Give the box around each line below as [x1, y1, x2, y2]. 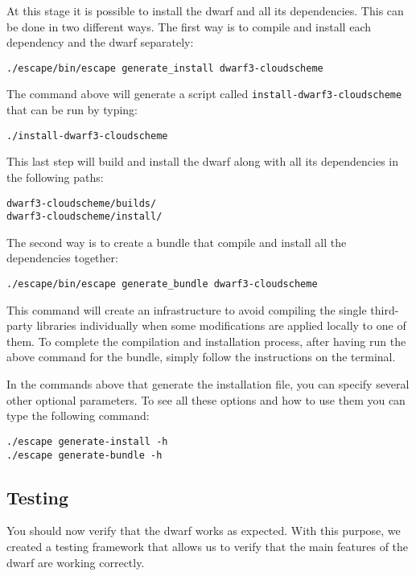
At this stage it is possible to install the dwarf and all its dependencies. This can [6, 2, 404, 19]
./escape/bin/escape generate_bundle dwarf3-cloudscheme [6, 278, 318, 290]
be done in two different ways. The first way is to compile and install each [6, 18, 371, 35]
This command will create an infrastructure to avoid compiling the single [6, 301, 367, 318]
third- [370, 301, 399, 318]
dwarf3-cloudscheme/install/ [6, 211, 163, 223]
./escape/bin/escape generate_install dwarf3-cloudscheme [6, 62, 323, 74]
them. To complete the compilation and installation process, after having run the [6, 332, 406, 349]
